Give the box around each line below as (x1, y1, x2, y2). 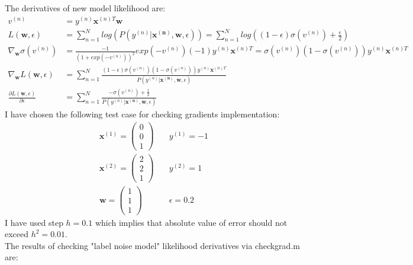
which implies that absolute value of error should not (95, 216, 288, 228)
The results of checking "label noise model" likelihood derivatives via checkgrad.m (5, 239, 300, 251)
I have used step (5, 216, 63, 228)
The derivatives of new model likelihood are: (5, 2, 166, 14)
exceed (5, 228, 29, 240)
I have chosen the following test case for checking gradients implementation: (5, 108, 280, 120)
